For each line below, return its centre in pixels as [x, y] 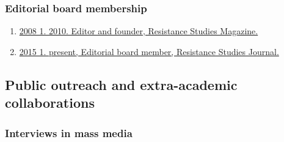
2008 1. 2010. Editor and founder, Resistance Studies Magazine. [139, 31]
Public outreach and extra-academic [121, 84]
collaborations [50, 103]
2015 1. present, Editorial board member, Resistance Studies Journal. [149, 51]
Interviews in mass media [69, 133]
